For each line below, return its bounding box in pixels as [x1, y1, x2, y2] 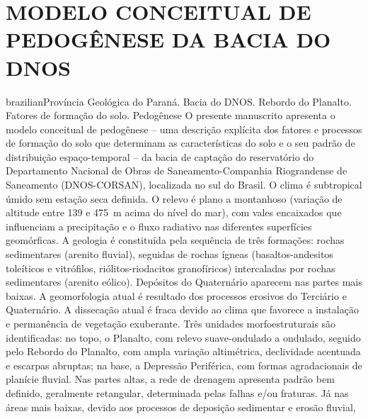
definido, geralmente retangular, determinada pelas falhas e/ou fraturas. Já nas [6, 385, 349, 400]
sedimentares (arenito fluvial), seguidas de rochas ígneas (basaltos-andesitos [6, 247, 333, 262]
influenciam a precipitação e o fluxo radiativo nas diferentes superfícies [6, 218, 312, 233]
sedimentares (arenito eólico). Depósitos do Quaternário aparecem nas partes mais [6, 274, 362, 289]
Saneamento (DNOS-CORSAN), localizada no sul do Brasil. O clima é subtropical [6, 177, 362, 192]
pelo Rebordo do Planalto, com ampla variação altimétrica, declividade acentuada [6, 344, 361, 359]
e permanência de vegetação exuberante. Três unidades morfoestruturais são [6, 316, 336, 330]
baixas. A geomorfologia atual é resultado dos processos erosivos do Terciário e [6, 288, 347, 303]
